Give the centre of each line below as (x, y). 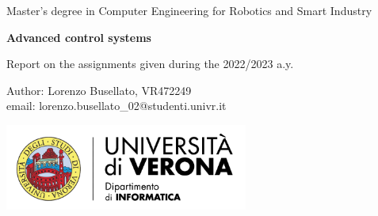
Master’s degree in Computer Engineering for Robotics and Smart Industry (189, 10)
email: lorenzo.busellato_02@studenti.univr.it (116, 106)
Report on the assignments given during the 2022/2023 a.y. (150, 64)
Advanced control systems (79, 37)
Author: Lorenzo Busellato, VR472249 (99, 90)
